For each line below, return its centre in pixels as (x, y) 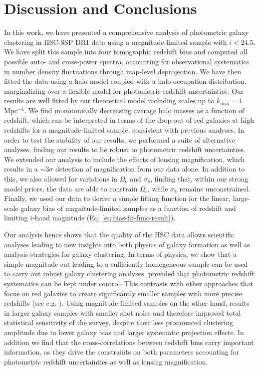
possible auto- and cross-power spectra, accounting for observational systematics (127, 61)
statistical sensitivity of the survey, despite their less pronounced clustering (119, 322)
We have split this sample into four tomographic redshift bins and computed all (126, 52)
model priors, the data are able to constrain (71, 188)
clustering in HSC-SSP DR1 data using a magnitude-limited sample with (116, 42)
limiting (16, 218)
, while (158, 188)
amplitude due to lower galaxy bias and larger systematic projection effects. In (124, 332)
